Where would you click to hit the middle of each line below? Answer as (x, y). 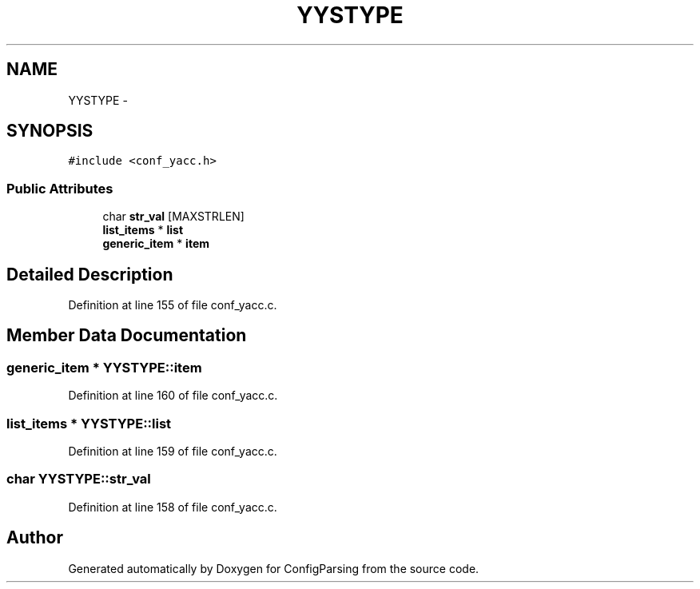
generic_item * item (156, 244)
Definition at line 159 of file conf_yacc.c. (173, 451)
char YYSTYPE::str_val (79, 479)
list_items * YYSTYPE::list (89, 423)
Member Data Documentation (127, 336)
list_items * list (143, 230)
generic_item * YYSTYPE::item (104, 367)
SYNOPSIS (50, 131)
